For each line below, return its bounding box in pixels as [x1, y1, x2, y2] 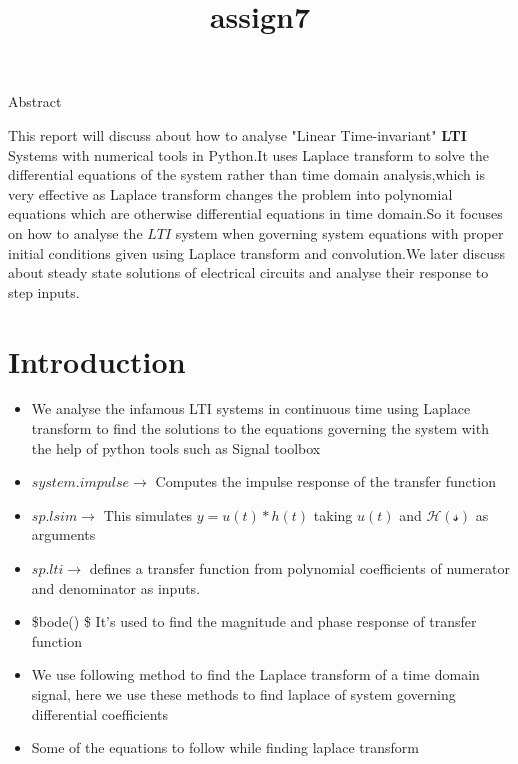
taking [313, 504, 353, 525]
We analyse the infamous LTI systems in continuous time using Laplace [31, 398, 471, 419]
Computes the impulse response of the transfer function [155, 471, 496, 492]
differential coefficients [31, 703, 169, 724]
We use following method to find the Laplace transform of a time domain [31, 664, 480, 685]
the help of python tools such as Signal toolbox [31, 437, 321, 458]
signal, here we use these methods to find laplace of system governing [31, 683, 456, 704]
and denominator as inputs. [31, 577, 201, 598]
